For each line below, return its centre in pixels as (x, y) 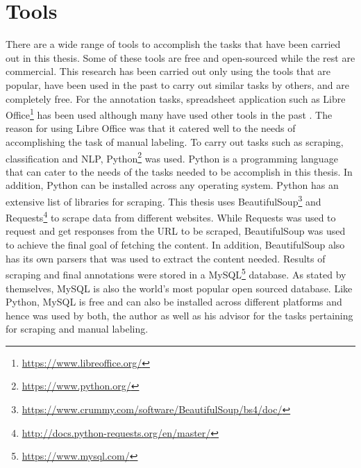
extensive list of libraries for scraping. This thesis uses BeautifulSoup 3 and (163, 200)
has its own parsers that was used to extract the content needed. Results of (166, 258)
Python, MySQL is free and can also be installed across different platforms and (174, 302)
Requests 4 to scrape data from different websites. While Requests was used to (171, 216)
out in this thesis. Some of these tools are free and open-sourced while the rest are (180, 57)
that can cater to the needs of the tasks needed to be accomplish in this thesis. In (179, 171)
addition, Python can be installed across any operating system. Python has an (172, 185)
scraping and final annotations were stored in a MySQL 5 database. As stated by (176, 273)
